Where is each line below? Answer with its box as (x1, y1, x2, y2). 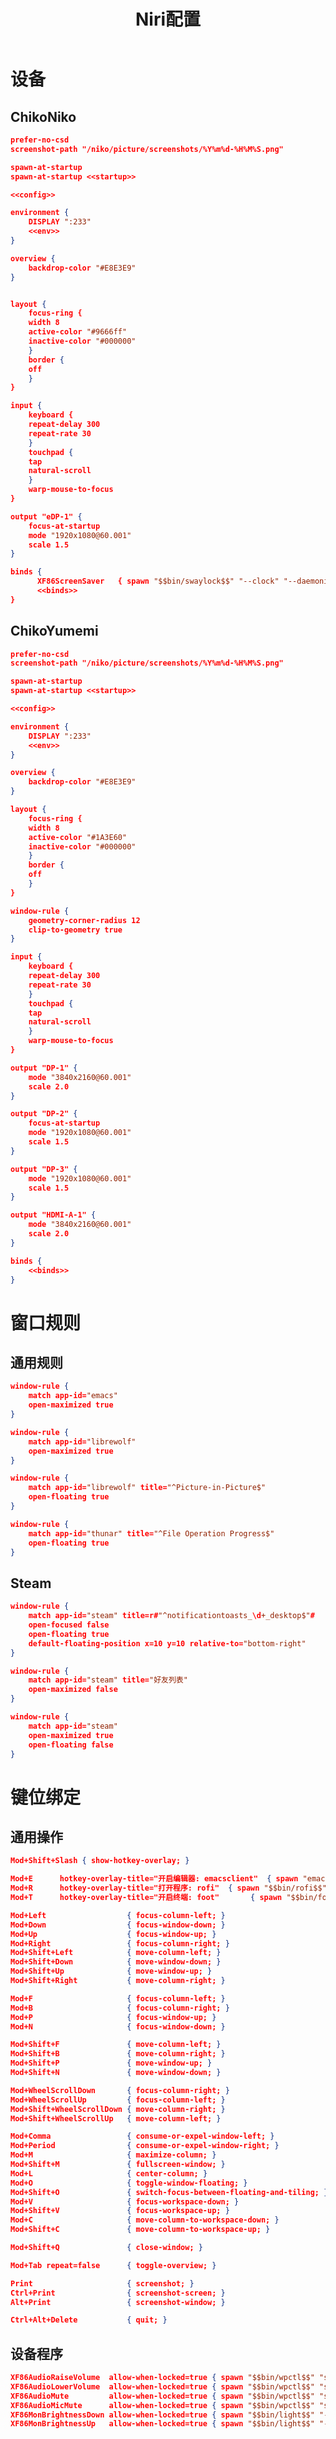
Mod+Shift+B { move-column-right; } (10, 2049, 226, 2059)
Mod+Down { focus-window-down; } (10, 1920, 226, 1930)
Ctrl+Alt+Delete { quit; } (10, 2315, 168, 2325)
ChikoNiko (10, 108, 77, 125)
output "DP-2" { (10, 1109, 78, 1119)
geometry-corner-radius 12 (28, 915, 141, 925)
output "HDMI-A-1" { (10, 1210, 97, 1220)
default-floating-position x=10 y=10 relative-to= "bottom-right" (28, 1638, 307, 1649)
